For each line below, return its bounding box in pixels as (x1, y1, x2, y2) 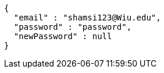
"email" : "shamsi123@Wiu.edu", (13, 13, 161, 22)
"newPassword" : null (13, 32, 112, 41)
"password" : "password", (13, 22, 132, 32)
